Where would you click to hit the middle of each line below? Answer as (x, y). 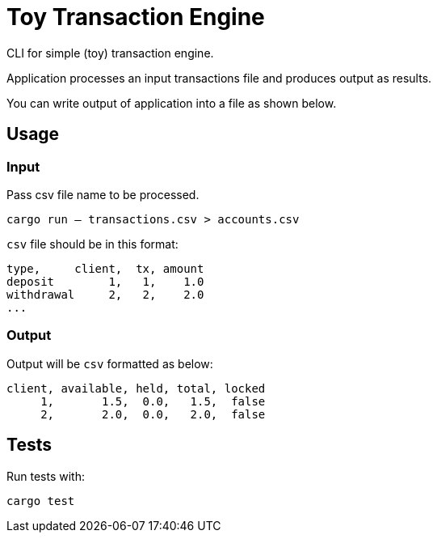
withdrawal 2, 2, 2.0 (105, 294)
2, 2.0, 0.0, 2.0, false (153, 414)
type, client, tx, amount (105, 268)
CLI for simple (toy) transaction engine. (110, 53)
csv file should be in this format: (92, 244)
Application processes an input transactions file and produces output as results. (219, 78)
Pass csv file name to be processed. (103, 194)
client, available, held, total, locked (136, 388)
